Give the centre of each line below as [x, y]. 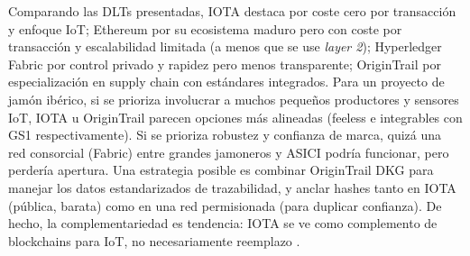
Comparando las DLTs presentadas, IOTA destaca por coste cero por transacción [232, 11]
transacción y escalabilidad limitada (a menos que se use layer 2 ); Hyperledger [225, 46]
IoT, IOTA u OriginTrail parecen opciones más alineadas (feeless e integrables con [235, 117]
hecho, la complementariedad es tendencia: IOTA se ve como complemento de [223, 223]
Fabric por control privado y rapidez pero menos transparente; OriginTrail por [225, 64]
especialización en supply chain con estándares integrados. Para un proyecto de [226, 82]
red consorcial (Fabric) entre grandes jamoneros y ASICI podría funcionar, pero [229, 152]
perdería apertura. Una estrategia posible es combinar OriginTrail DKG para [221, 170]
